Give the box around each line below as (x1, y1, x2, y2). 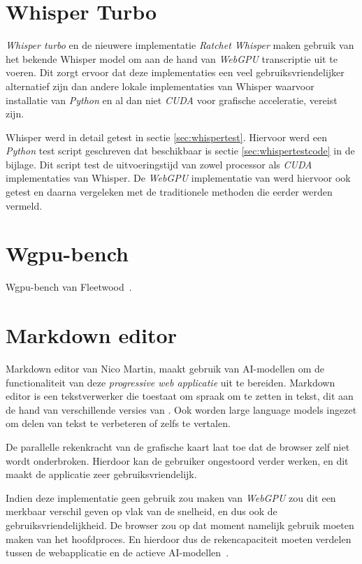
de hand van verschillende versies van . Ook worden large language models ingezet (6, 402, 357, 417)
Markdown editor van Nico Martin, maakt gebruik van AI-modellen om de (6, 361, 324, 376)
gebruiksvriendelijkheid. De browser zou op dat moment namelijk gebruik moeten (6, 518, 354, 533)
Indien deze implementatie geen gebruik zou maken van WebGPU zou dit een (6, 490, 336, 505)
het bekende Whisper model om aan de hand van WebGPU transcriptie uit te (6, 51, 338, 66)
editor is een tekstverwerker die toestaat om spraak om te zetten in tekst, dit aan (6, 389, 354, 403)
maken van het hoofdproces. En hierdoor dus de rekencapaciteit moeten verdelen (6, 531, 352, 546)
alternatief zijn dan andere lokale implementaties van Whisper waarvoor (6, 78, 314, 93)
